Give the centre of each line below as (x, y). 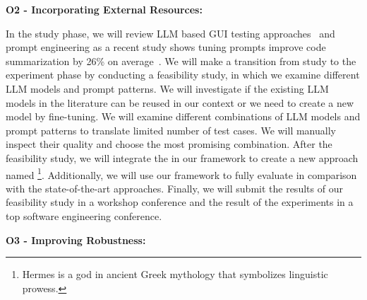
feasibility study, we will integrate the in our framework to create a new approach (182, 157)
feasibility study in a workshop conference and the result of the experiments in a (180, 202)
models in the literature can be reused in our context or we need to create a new (180, 102)
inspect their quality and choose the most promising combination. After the (169, 144)
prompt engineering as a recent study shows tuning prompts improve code (166, 47)
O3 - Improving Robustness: (76, 240)
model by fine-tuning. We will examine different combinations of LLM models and (183, 116)
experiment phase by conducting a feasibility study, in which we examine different (183, 75)
